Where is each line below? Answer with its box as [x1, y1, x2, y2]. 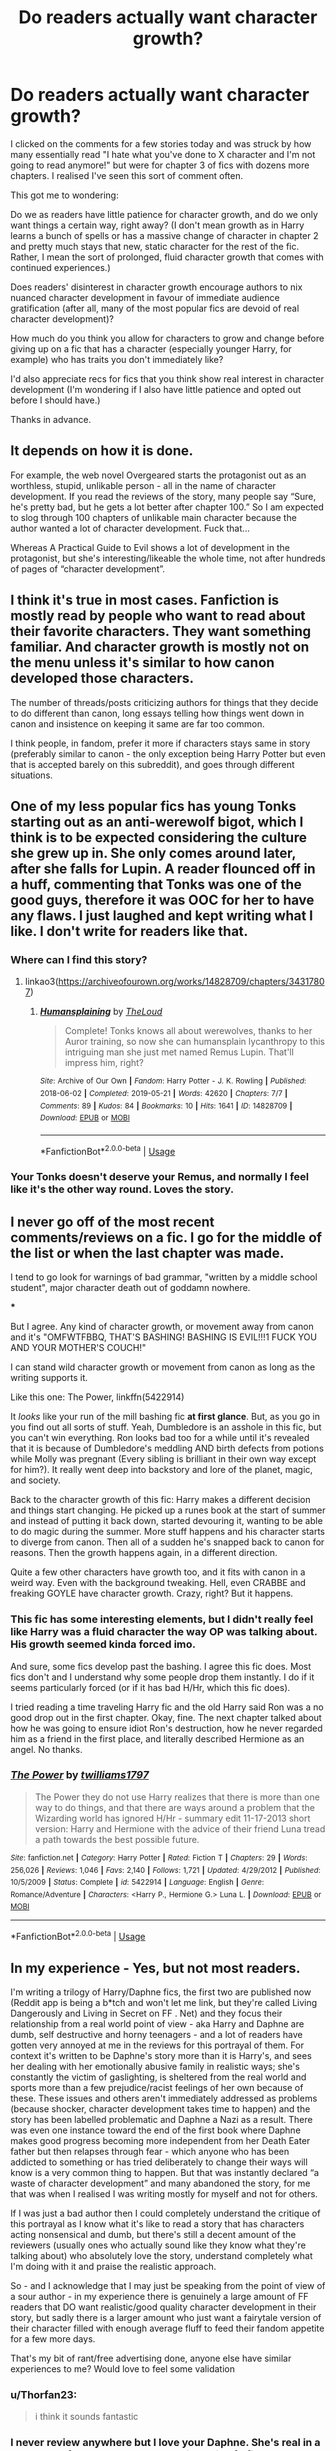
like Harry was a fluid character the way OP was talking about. [10, 1625, 318, 1639]
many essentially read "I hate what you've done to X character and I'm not [10, 148, 316, 160]
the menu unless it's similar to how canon [10, 654, 275, 671]
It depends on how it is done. [10, 442, 194, 460]
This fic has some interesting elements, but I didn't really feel [10, 1612, 314, 1626]
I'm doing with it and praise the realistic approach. [10, 2260, 217, 2272]
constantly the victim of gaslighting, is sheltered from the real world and [10, 2071, 307, 2083]
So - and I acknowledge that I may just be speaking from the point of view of [10, 2279, 326, 2291]
